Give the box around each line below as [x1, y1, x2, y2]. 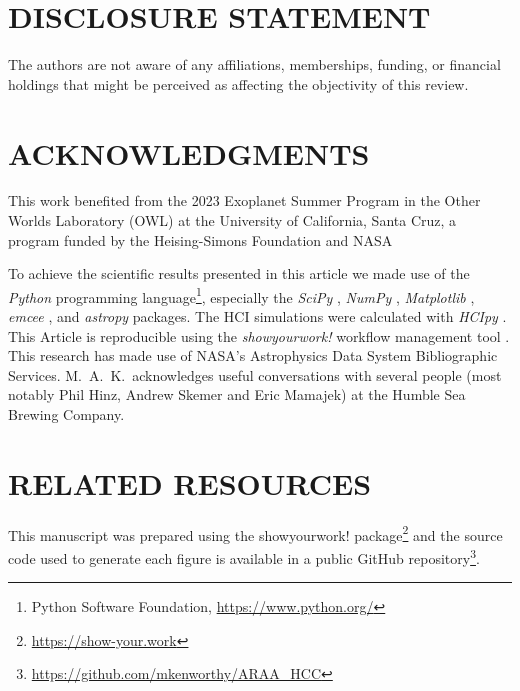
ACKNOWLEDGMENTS [8, 132, 370, 173]
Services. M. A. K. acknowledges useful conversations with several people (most [8, 364, 502, 385]
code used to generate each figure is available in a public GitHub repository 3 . [8, 545, 480, 568]
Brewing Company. [8, 404, 125, 425]
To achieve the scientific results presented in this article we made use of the [8, 263, 470, 284]
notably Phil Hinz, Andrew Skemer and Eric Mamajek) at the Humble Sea [8, 384, 466, 405]
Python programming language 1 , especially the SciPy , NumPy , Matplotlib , [8, 283, 475, 307]
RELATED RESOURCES [8, 462, 372, 503]
